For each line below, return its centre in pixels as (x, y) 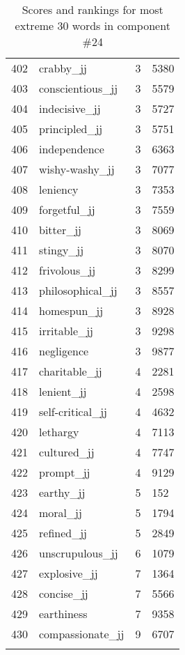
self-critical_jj (73, 411)
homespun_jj (71, 310)
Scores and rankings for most (92, 9)
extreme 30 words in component (92, 25)
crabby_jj (63, 68)
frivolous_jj (67, 270)
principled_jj (71, 129)
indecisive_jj (70, 108)
